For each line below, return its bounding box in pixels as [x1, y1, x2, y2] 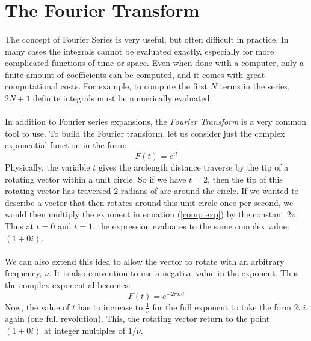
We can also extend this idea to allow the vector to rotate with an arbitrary [5, 255, 285, 267]
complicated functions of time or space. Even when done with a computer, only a [5, 56, 304, 69]
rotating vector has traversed [5, 184, 111, 197]
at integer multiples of [44, 324, 126, 337]
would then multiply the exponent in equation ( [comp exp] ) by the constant [5, 208, 285, 220]
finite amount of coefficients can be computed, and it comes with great [5, 68, 265, 80]
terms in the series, [220, 80, 290, 92]
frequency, [5, 267, 42, 279]
